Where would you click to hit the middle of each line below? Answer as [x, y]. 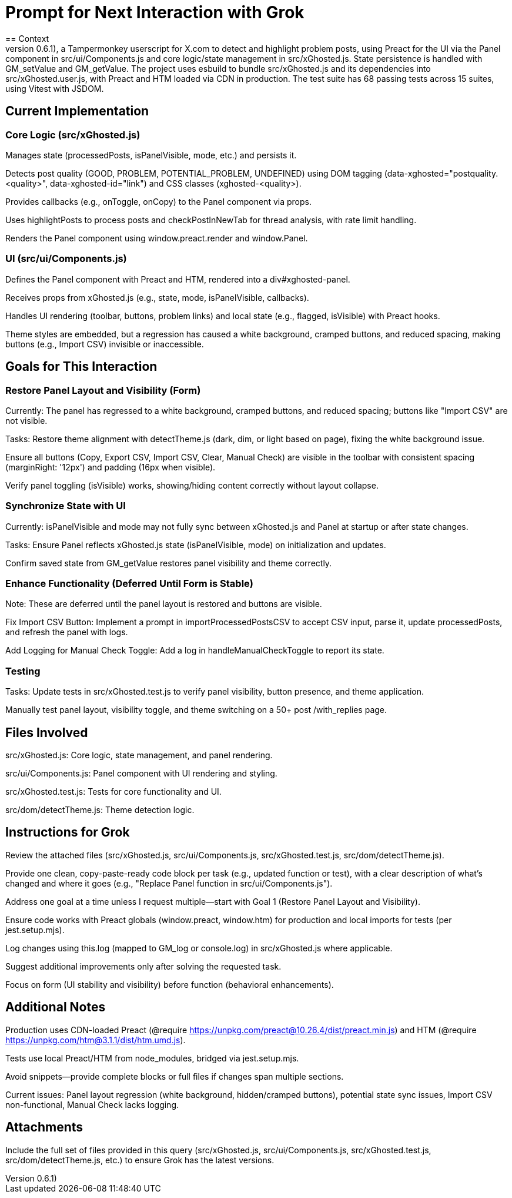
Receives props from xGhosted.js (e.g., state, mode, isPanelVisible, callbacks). [157, 297]
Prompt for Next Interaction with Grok [155, 12]
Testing [23, 671]
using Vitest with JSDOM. [55, 88]
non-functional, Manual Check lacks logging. [92, 1104]
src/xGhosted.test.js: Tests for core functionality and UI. [113, 792]
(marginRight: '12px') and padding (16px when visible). [111, 467]
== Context [27, 38]
